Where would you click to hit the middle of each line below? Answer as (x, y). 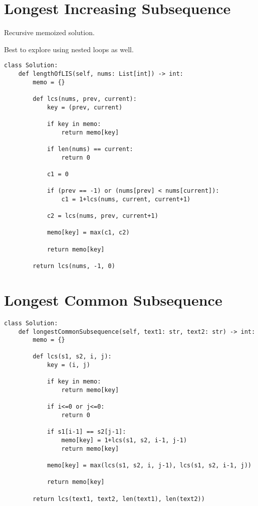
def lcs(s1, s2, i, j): (72, 357)
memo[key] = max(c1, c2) (88, 233)
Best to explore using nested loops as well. (69, 49)
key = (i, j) (68, 365)
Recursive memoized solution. (49, 32)
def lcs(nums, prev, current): (85, 99)
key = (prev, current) (85, 107)
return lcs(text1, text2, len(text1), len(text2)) (119, 499)
